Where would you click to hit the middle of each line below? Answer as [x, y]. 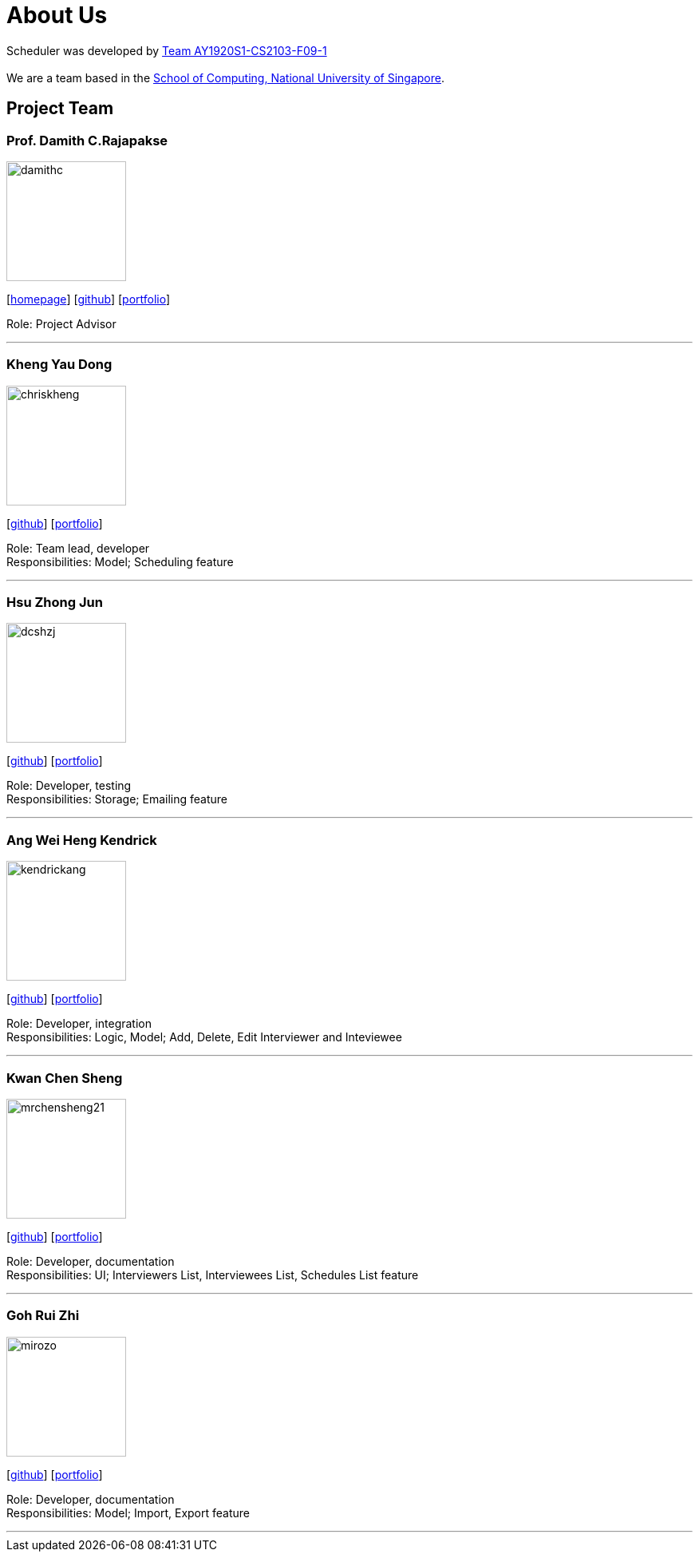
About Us [57, 15]
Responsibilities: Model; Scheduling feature [120, 561]
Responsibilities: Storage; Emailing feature [117, 799]
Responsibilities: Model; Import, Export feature [128, 1512]
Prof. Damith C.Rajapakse [87, 140]
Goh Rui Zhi [43, 1316]
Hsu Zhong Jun [55, 603]
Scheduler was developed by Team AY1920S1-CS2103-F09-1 [167, 50]
